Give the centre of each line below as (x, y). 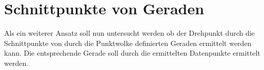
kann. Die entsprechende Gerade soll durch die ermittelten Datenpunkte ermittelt (132, 53)
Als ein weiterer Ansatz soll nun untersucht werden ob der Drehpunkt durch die (129, 33)
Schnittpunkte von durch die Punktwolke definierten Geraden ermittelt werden (128, 43)
